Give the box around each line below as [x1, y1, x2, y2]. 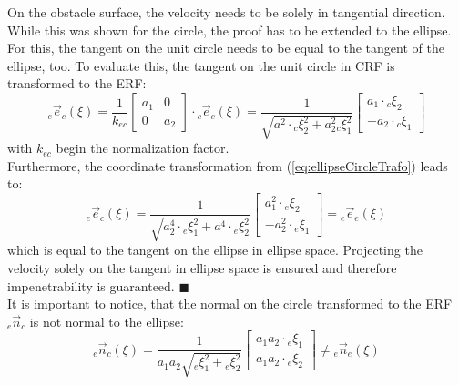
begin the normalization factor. [56, 138, 229, 157]
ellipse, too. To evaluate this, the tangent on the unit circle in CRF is [7, 56, 395, 75]
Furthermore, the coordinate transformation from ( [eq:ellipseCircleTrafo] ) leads [7, 156, 448, 175]
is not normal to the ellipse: [29, 311, 184, 330]
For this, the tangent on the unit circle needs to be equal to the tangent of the [7, 38, 444, 57]
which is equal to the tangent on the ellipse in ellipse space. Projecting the [7, 240, 423, 259]
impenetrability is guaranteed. [7, 276, 175, 295]
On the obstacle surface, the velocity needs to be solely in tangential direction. [7, 3, 445, 21]
